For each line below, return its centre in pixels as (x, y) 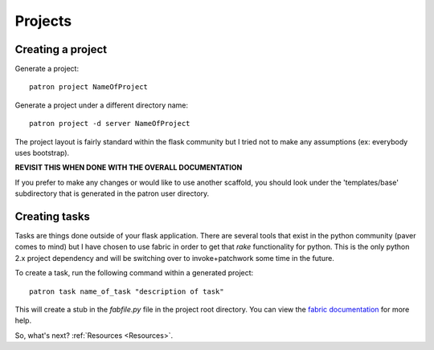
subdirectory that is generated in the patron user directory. (112, 193)
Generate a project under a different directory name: (102, 105)
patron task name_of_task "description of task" (127, 291)
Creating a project (61, 49)
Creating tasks (52, 216)
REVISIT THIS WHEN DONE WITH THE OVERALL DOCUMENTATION (129, 168)
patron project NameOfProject (89, 87)
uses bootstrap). (42, 153)
